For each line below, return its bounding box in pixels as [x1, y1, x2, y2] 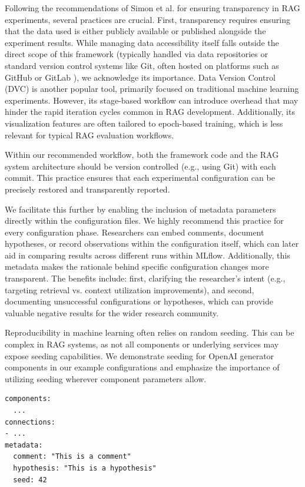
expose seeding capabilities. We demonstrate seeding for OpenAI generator [5, 349, 274, 362]
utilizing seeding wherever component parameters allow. [5, 372, 207, 385]
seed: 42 [13, 475, 47, 484]
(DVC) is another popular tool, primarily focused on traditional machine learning [5, 82, 299, 95]
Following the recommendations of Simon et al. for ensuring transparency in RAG [5, 2, 300, 14]
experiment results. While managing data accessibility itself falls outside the [5, 36, 279, 48]
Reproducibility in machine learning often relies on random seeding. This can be [5, 326, 294, 339]
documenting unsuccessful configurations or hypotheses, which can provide [5, 295, 273, 307]
